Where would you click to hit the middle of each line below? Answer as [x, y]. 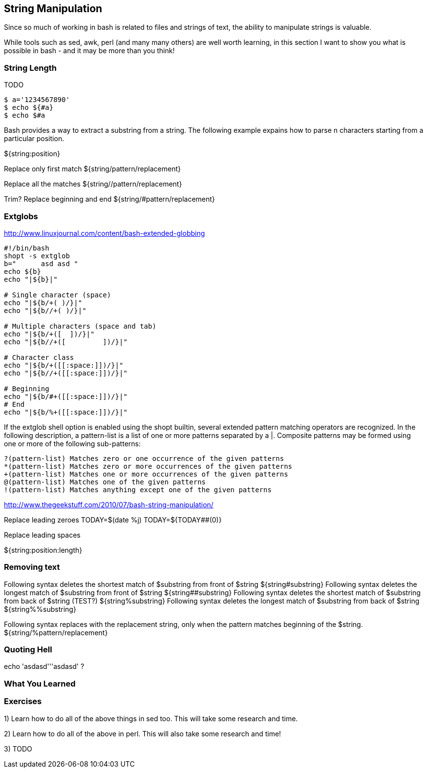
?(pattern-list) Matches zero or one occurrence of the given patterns [144, 458]
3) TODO [18, 749]
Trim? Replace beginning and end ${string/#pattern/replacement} [109, 199]
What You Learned [40, 683]
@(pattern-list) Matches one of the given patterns [105, 482]
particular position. [34, 139]
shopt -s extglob [37, 256]
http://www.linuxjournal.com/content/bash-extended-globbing [105, 233]
